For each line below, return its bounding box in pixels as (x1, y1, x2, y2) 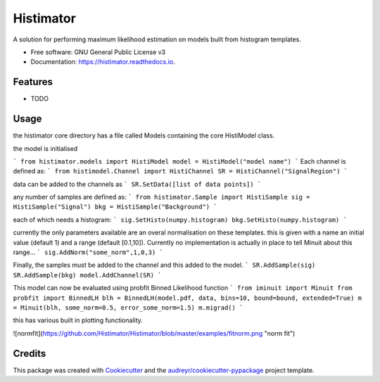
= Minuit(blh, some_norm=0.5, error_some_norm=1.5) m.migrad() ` (13, 304, 243, 312)
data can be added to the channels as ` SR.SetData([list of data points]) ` (13, 180, 262, 188)
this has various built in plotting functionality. (13, 316, 144, 324)
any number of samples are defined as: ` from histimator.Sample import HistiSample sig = (13, 193, 310, 202)
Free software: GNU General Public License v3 (30, 48, 166, 56)
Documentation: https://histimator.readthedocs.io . (30, 58, 175, 66)
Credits (13, 348, 46, 360)
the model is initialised (13, 144, 78, 152)
